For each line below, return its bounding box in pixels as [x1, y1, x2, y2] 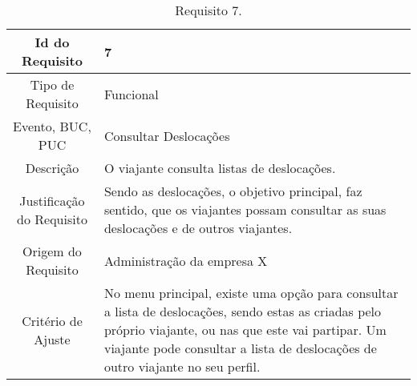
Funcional [103, 84, 159, 103]
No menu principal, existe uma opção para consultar [103, 283, 399, 302]
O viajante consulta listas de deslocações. [103, 159, 336, 177]
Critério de [22, 311, 83, 330]
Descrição [25, 159, 79, 177]
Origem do [22, 242, 82, 260]
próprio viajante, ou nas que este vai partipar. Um [103, 320, 387, 339]
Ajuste [34, 329, 71, 348]
